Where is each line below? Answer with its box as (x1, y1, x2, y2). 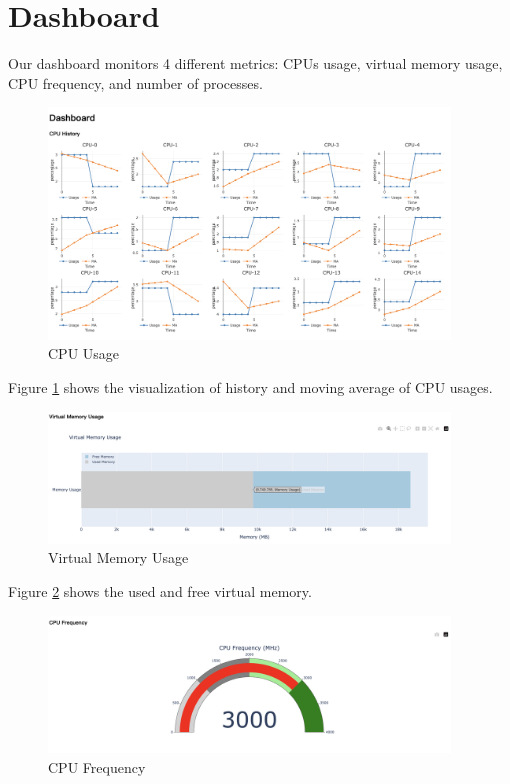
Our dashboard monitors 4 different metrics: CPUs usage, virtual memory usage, (8, 53, 503, 74)
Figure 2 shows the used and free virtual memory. (8, 580, 312, 601)
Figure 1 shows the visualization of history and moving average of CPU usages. (8, 376, 493, 397)
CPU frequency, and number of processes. (8, 72, 263, 93)
